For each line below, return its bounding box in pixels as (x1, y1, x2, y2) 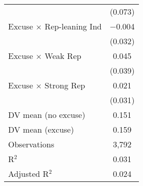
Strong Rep (44, 79, 85, 91)
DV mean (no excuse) (8, 109, 85, 120)
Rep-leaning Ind (44, 20, 102, 32)
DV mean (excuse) (8, 123, 74, 135)
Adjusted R (8, 168, 49, 179)
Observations (8, 138, 54, 150)
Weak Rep (44, 50, 81, 61)
